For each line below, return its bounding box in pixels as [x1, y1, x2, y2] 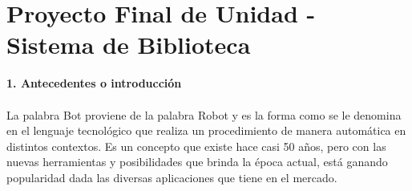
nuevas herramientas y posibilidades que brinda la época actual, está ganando [6, 153, 388, 170]
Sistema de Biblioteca [6, 28, 251, 61]
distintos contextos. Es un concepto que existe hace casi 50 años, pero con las [6, 137, 386, 154]
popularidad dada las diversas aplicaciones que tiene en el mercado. [6, 169, 337, 185]
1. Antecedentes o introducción [6, 75, 182, 91]
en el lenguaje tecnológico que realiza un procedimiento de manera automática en [6, 122, 406, 139]
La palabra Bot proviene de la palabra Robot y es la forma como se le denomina [6, 106, 402, 123]
